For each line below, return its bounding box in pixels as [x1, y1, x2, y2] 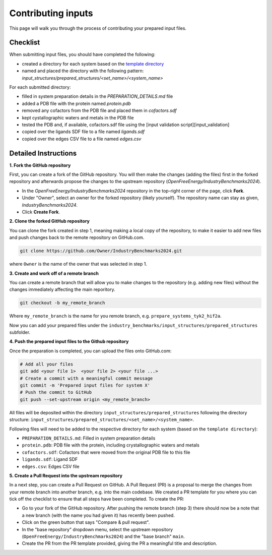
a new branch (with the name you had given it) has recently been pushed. [22, 512, 175, 518]
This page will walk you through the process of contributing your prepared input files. [9, 25, 186, 31]
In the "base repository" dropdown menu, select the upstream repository [22, 526, 173, 532]
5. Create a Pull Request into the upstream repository [9, 472, 123, 478]
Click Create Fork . [22, 209, 60, 215]
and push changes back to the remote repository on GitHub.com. [9, 234, 145, 240]
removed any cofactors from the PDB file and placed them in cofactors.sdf [22, 107, 177, 113]
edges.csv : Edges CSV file [22, 463, 80, 469]
